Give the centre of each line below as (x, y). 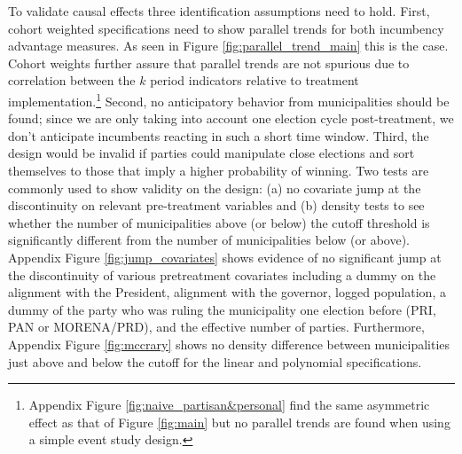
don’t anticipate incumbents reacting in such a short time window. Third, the (219, 135)
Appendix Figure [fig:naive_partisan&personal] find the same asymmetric (229, 405)
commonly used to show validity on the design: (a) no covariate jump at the (215, 188)
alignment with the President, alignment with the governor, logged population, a (227, 292)
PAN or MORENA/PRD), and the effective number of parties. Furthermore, (216, 327)
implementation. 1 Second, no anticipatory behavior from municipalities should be (229, 99)
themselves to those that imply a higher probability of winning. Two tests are (219, 170)
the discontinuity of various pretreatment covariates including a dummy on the (222, 274)
